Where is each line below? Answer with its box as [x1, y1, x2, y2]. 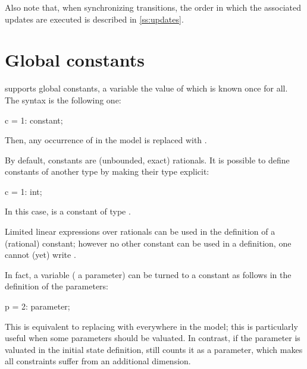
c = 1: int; [5, 185, 42, 197]
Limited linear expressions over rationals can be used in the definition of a [5, 225, 275, 238]
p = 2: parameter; [5, 300, 70, 313]
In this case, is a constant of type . [5, 205, 131, 217]
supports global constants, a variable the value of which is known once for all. [5, 82, 288, 94]
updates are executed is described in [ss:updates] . [5, 12, 184, 25]
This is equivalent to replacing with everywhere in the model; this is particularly [5, 320, 298, 332]
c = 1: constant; [5, 113, 63, 126]
